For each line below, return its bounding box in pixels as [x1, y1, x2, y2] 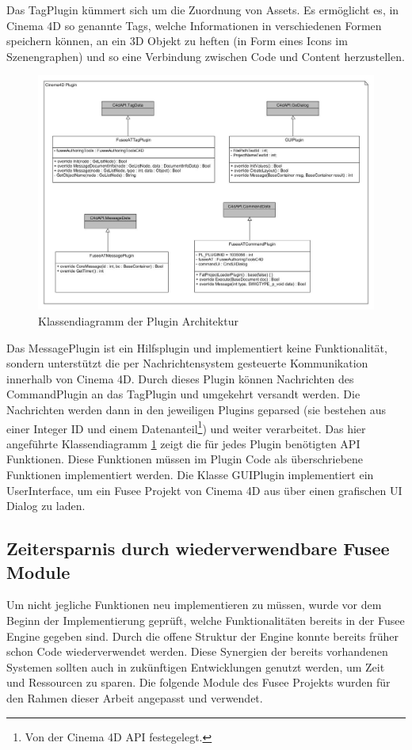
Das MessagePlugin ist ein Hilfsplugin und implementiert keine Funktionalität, [6, 339, 387, 356]
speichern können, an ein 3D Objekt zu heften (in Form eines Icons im [6, 32, 348, 49]
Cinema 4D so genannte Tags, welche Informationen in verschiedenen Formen [6, 17, 382, 33]
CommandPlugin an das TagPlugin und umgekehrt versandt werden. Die [6, 386, 360, 402]
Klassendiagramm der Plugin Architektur [38, 313, 238, 329]
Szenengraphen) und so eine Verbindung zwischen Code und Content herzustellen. [6, 48, 405, 64]
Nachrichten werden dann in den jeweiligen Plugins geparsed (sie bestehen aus [6, 401, 387, 417]
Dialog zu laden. [6, 497, 86, 514]
